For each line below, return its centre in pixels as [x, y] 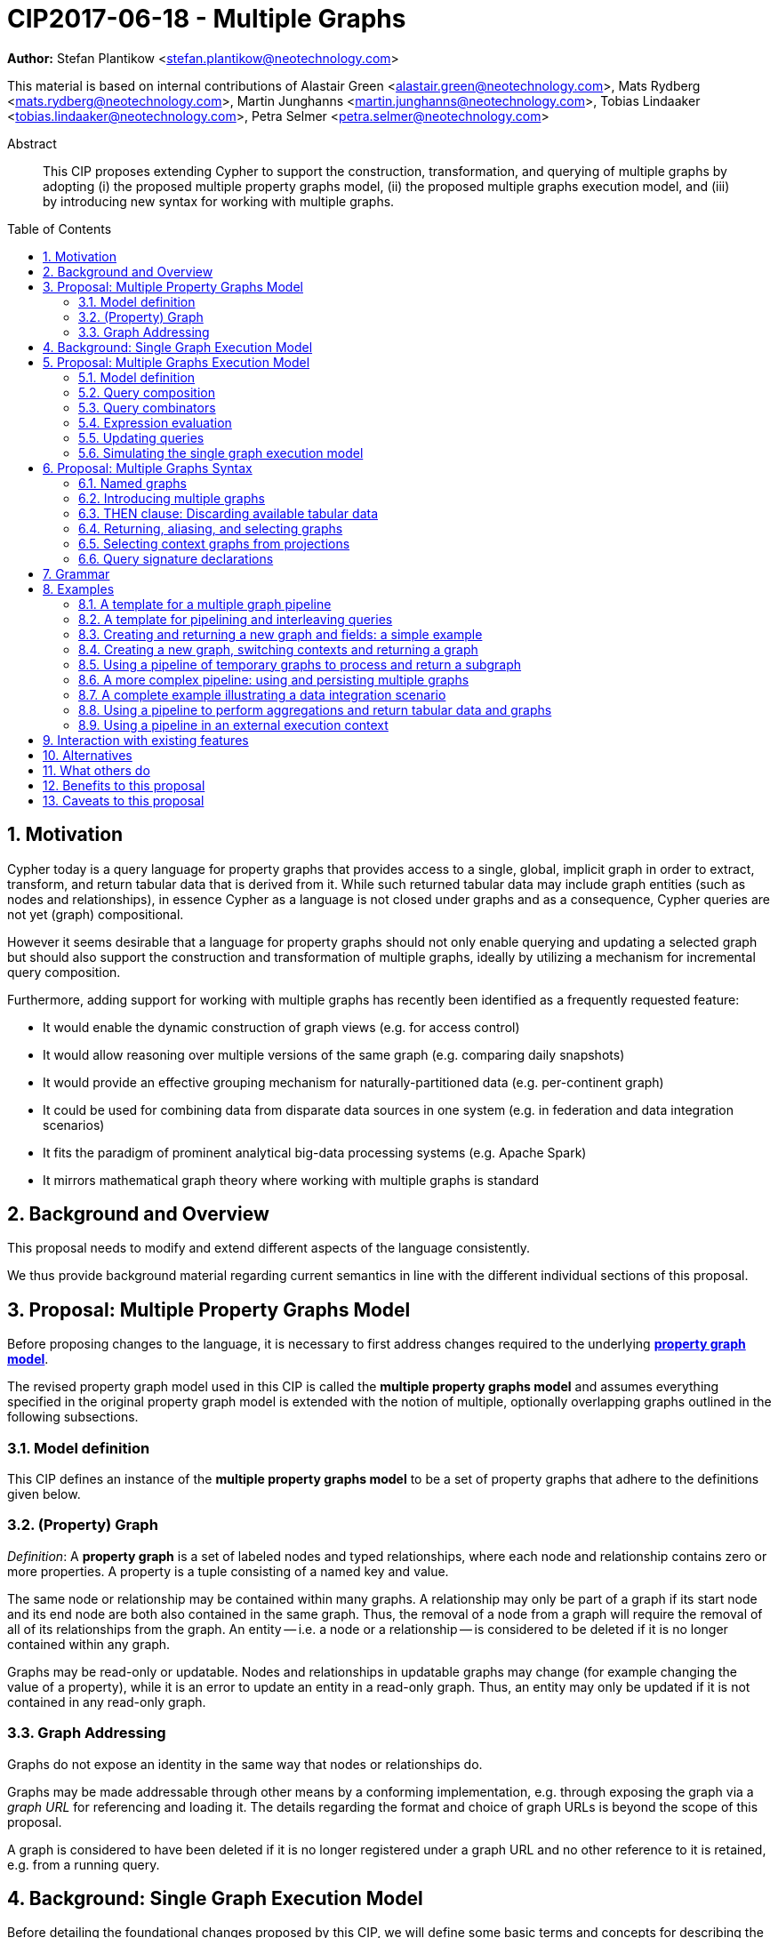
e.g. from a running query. [84, 1864]
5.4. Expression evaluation [155, 422]
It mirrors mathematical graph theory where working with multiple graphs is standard [291, 1180]
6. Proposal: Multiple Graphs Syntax [148, 468]
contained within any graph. [89, 1644]
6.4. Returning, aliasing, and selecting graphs [211, 528]
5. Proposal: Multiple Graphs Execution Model [176, 362]
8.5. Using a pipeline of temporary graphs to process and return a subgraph [300, 664]
